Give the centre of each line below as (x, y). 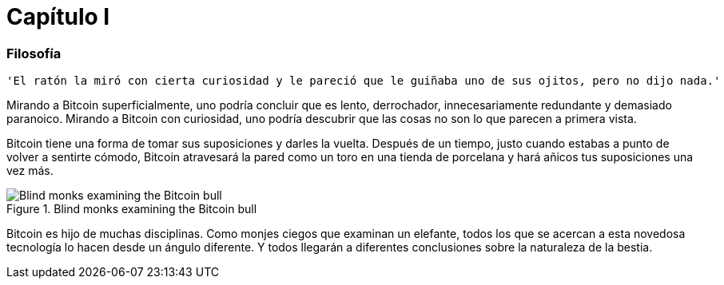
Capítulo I (58, 17)
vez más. (30, 171)
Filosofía (34, 53)
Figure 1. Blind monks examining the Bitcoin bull (132, 209)
